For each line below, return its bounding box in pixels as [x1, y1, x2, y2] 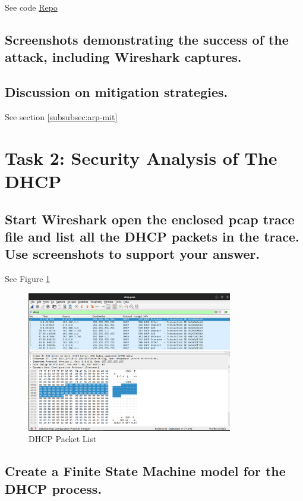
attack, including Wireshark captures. [5, 48, 242, 66]
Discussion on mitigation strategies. [5, 83, 228, 101]
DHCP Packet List [29, 433, 97, 445]
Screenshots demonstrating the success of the [5, 30, 289, 48]
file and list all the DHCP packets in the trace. [5, 227, 299, 245]
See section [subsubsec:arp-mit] [5, 110, 118, 123]
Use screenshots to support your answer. [5, 245, 260, 263]
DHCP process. [5, 479, 102, 497]
